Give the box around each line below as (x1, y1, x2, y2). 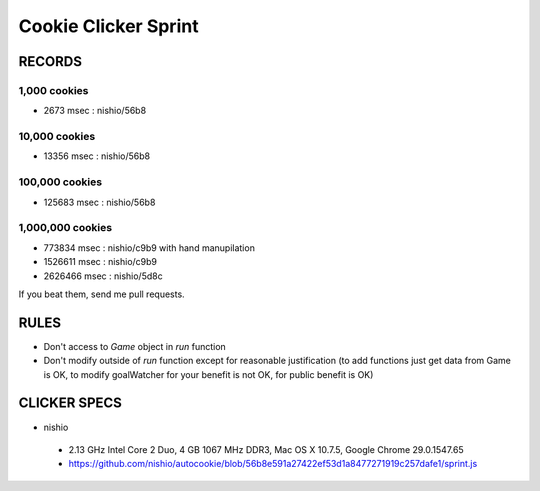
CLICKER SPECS (18, 395, 122, 412)
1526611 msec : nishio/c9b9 (43, 256, 158, 268)
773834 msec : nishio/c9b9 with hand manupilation (43, 241, 255, 254)
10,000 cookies (18, 130, 96, 144)
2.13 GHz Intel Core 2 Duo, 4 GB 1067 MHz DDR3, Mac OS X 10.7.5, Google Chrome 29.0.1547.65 (68, 443, 464, 455)
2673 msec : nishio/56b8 (43, 105, 147, 117)
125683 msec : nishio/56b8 (43, 196, 156, 208)
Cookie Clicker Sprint (18, 15, 199, 37)
